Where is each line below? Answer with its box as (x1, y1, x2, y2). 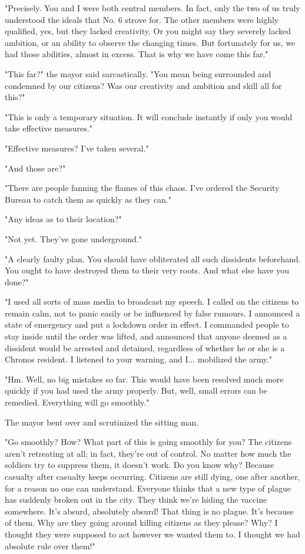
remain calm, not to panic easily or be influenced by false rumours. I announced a (5, 306, 300, 319)
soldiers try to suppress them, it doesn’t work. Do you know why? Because (5, 459, 274, 471)
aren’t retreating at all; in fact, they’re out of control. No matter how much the (5, 447, 291, 459)
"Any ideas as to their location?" (5, 213, 122, 225)
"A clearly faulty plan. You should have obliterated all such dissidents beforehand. (5, 252, 301, 265)
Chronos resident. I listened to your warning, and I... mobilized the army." (5, 353, 273, 365)
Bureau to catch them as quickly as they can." (5, 193, 171, 205)
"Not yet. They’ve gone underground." (5, 232, 142, 245)
